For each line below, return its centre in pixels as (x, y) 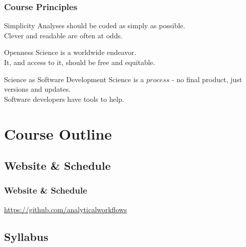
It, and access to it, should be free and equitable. (80, 62)
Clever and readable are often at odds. (64, 35)
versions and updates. (38, 89)
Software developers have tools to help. (64, 99)
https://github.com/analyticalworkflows (66, 209)
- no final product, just (207, 79)
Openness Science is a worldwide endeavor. (70, 52)
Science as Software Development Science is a (74, 79)
